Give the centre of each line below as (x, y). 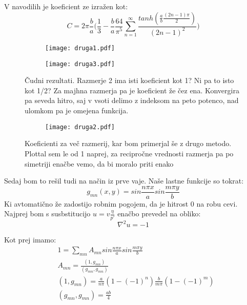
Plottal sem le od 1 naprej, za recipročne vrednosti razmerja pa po (129, 153)
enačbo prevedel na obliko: (159, 213)
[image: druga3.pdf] (80, 64)
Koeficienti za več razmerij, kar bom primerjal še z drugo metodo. (128, 143)
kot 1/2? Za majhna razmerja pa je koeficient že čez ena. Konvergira (132, 90)
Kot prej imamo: (30, 240)
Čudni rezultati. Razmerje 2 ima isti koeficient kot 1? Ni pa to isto (129, 80)
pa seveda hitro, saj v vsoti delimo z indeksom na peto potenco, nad (132, 100)
